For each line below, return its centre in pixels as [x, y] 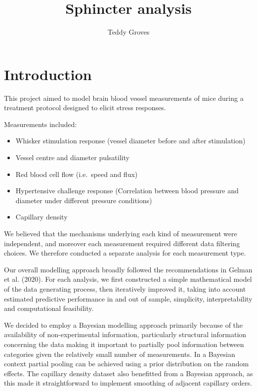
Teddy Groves [128, 32]
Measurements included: [41, 124]
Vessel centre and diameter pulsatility [72, 157]
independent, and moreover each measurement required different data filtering [122, 243]
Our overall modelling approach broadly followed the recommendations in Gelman [128, 269]
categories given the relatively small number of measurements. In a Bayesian [120, 354]
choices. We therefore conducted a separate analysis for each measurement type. [125, 253]
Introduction [48, 74]
